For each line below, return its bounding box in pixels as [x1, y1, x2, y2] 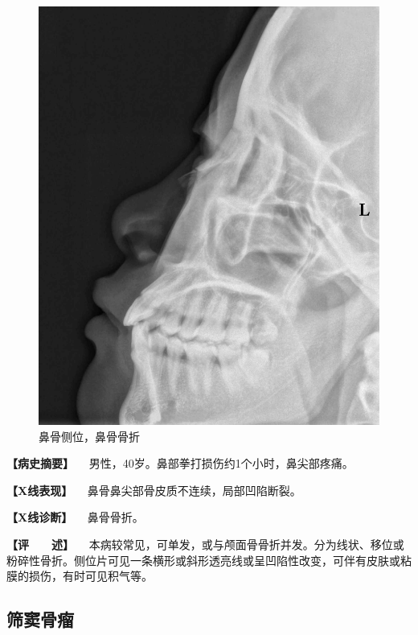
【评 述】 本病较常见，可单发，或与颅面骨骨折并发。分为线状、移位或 [6, 535, 404, 552]
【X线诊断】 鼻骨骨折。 [6, 509, 144, 526]
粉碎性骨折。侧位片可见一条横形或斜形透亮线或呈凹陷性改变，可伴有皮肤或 [6, 551, 400, 568]
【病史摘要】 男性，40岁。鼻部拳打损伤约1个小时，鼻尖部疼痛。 [6, 455, 354, 472]
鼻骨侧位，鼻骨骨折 [39, 427, 140, 444]
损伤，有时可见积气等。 [28, 567, 153, 584]
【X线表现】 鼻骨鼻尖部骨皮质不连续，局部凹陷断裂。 [6, 481, 301, 498]
